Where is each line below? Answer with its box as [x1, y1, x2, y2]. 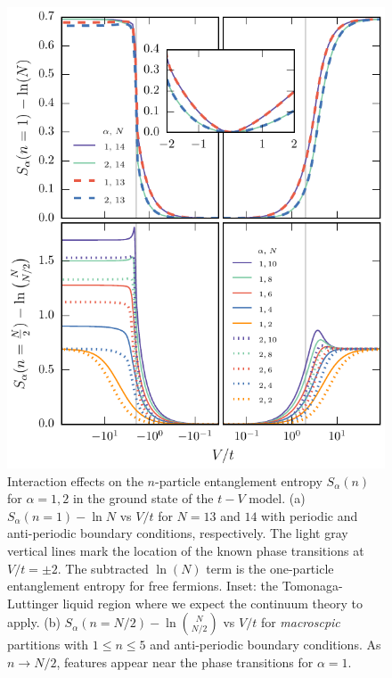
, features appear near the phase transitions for [56, 652, 314, 671]
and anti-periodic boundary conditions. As [150, 635, 381, 654]
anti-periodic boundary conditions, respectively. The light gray [7, 524, 348, 542]
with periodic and [261, 506, 358, 525]
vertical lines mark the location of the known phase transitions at [7, 542, 364, 559]
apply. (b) [7, 613, 61, 632]
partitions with [7, 635, 89, 654]
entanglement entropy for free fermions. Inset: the [7, 576, 279, 595]
